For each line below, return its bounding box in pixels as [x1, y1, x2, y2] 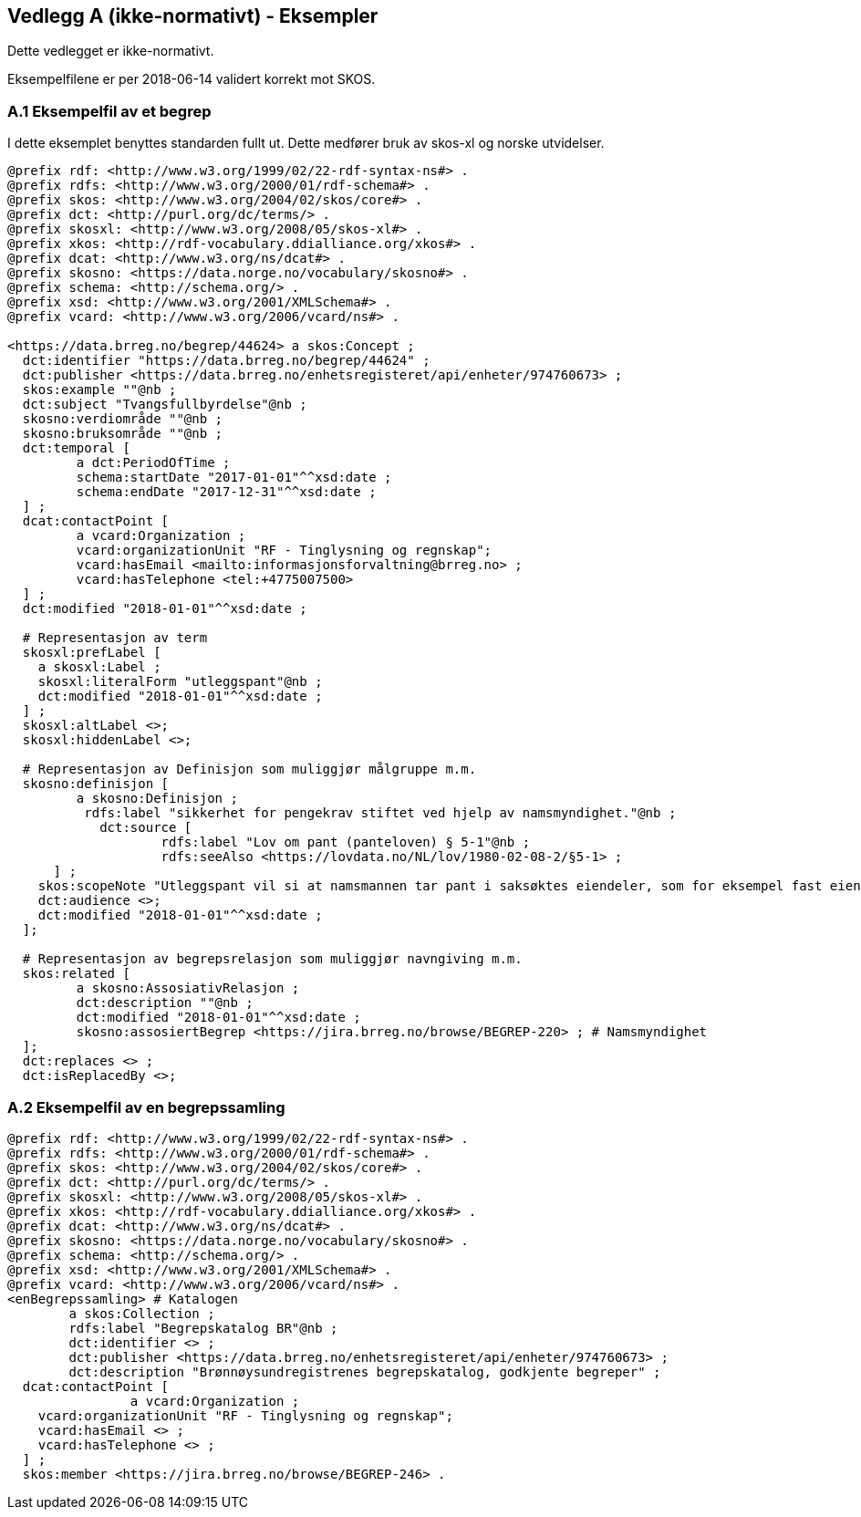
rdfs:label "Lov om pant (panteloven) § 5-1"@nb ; [161, 835, 531, 850]
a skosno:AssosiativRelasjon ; [76, 981, 300, 996]
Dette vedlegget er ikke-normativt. [7, 43, 214, 59]
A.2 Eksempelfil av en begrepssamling [7, 1097, 285, 1117]
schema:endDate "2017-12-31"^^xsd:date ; [76, 484, 377, 500]
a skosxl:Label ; [37, 660, 161, 675]
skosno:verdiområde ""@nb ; [22, 411, 223, 427]
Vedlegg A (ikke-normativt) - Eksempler [7, 5, 379, 27]
